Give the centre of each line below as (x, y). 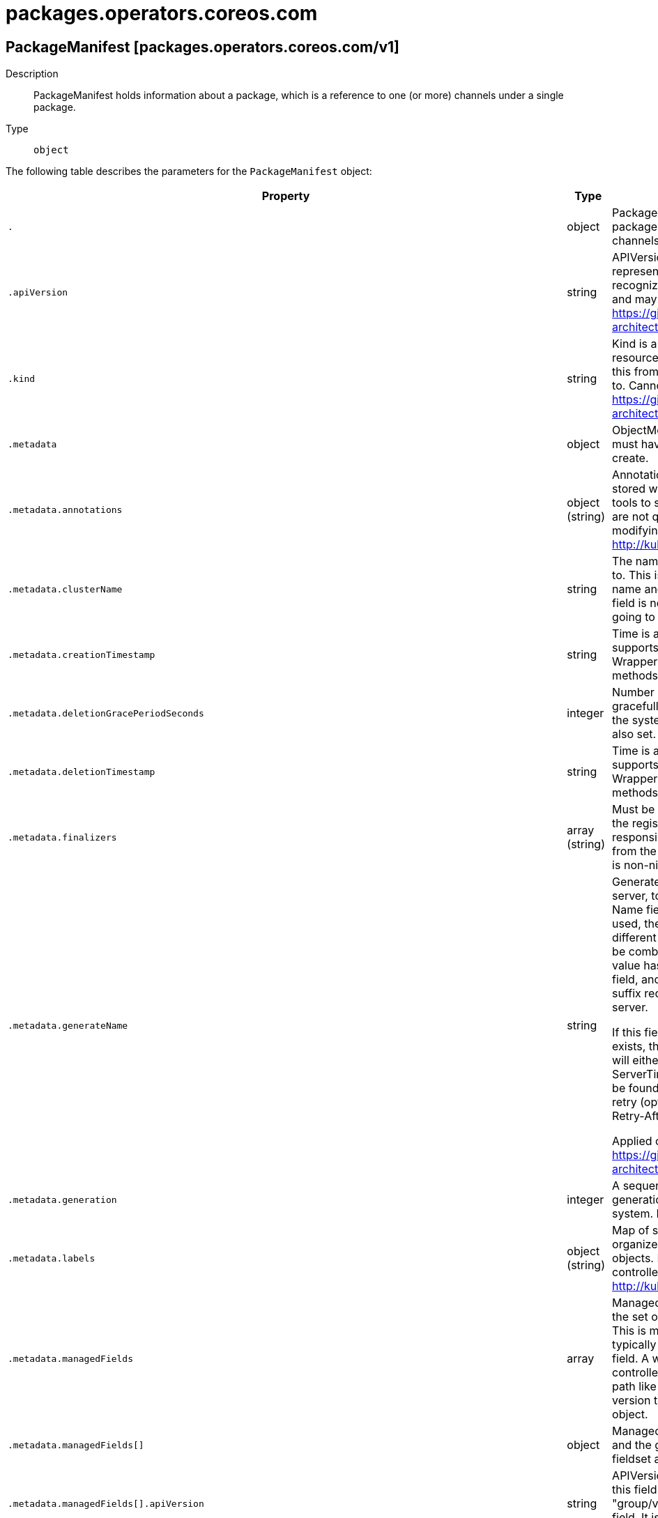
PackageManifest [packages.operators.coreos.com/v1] (202, 47)
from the (634, 851)
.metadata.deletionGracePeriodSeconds (106, 713)
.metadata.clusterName (65, 589)
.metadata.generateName (68, 1025)
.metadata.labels (52, 1258)
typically (634, 1345)
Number (633, 692)
